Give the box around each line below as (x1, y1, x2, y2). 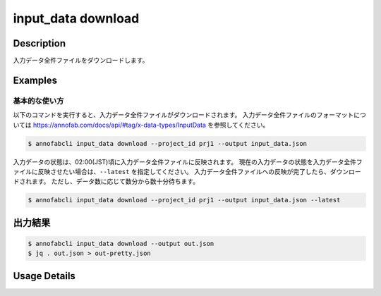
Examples (13, 74, 58, 86)
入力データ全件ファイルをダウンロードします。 (13, 56, 149, 65)
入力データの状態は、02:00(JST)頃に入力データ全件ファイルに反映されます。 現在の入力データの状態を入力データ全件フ (13, 157, 363, 166)
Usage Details (13, 270, 75, 282)
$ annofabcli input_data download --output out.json (28, 240, 214, 247)
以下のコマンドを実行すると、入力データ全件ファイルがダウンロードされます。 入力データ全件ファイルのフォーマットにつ (13, 111, 366, 119)
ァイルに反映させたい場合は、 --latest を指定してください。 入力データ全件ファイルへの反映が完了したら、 (13, 167, 331, 175)
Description (13, 37, 66, 49)
